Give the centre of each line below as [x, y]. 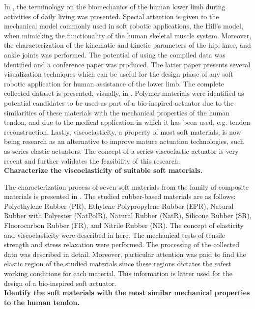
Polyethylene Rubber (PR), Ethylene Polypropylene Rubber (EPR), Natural [119, 206]
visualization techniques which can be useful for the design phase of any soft [119, 74]
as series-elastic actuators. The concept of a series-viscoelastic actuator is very [121, 151]
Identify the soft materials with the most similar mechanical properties [127, 293]
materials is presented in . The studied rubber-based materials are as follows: [120, 196]
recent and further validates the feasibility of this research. [92, 160]
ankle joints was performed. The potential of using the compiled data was [115, 54]
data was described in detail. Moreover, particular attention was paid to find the [125, 254]
